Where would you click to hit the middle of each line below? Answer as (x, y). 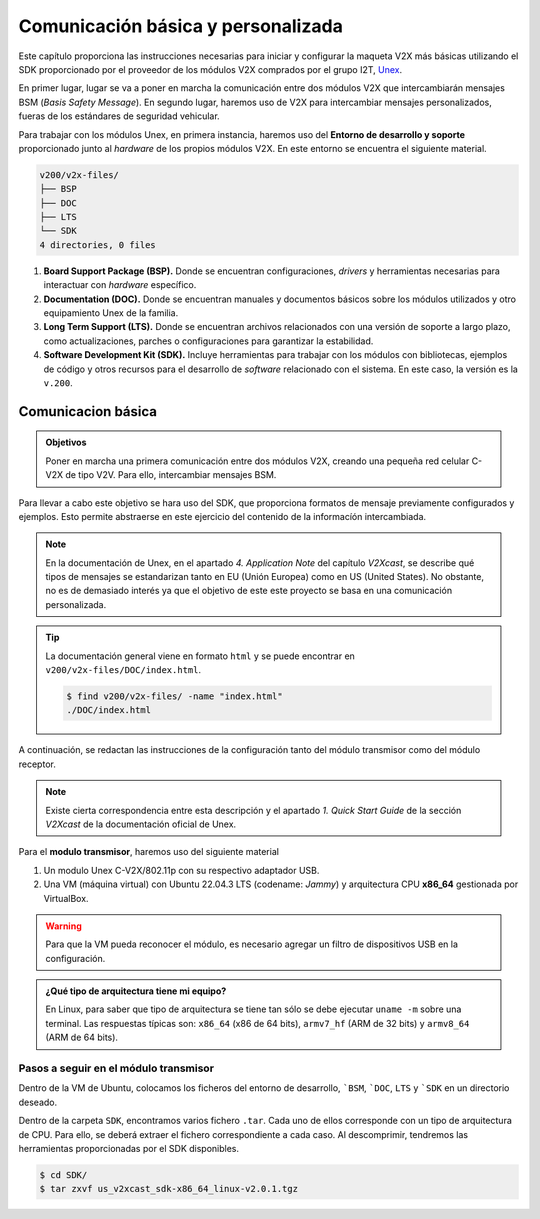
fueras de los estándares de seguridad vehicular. (119, 116)
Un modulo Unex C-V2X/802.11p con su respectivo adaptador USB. (181, 870)
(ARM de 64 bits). (82, 1037)
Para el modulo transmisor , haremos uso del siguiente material (149, 852)
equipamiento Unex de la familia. (111, 312)
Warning (63, 926)
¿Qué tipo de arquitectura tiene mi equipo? (136, 991)
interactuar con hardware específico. (120, 285)
